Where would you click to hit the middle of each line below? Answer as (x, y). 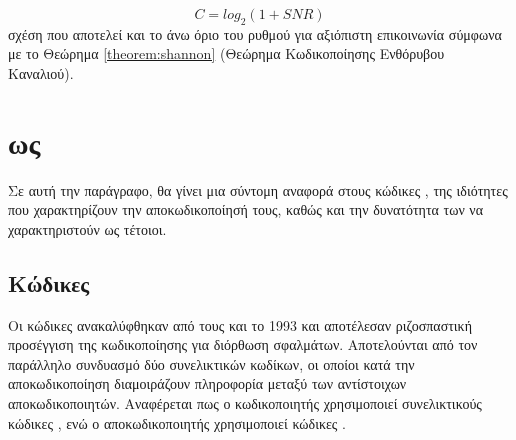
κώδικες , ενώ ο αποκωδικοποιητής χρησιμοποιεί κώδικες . (177, 422)
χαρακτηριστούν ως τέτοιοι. (87, 228)
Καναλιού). (41, 72)
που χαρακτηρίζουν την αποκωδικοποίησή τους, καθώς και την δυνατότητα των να (246, 209)
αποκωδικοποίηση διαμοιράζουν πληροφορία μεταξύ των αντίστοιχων (207, 383)
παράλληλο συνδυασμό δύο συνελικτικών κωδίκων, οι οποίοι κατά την (211, 363)
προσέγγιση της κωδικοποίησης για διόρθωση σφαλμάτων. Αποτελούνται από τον (243, 344)
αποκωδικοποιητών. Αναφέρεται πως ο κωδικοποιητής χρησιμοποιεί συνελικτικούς (245, 403)
